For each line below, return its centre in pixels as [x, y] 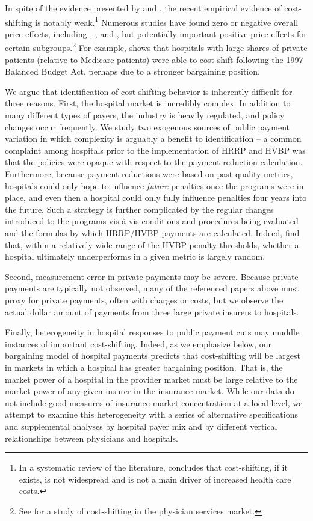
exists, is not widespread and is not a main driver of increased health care [155, 479]
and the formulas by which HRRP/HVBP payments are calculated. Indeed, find [152, 233]
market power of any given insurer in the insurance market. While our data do [150, 391]
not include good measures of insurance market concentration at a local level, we [154, 402]
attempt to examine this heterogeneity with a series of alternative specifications [151, 414]
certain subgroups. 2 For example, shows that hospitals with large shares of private [156, 47]
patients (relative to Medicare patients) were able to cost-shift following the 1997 [154, 59]
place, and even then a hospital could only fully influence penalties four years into [156, 197]
